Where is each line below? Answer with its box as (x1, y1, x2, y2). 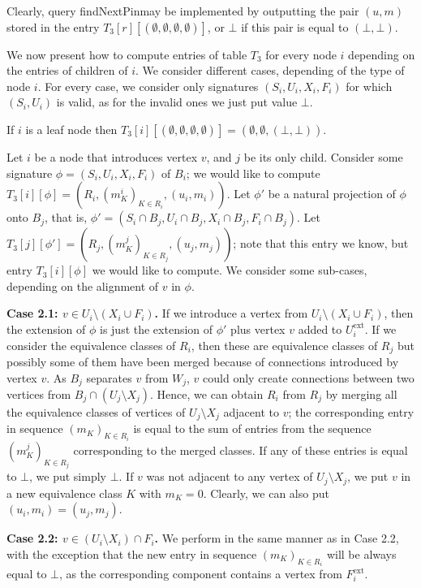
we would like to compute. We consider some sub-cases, (92, 262, 367, 279)
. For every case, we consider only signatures (37, 77, 259, 94)
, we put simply (29, 468, 106, 485)
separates (86, 369, 132, 386)
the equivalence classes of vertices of (6, 404, 186, 421)
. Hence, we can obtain (150, 386, 264, 403)
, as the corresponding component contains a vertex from (58, 565, 342, 582)
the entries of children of (6, 62, 128, 79)
